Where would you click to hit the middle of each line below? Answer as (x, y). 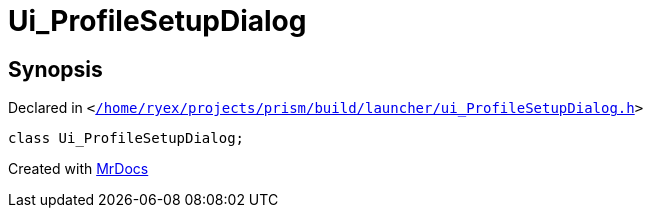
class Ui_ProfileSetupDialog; (126, 138)
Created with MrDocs (78, 169)
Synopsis (55, 69)
